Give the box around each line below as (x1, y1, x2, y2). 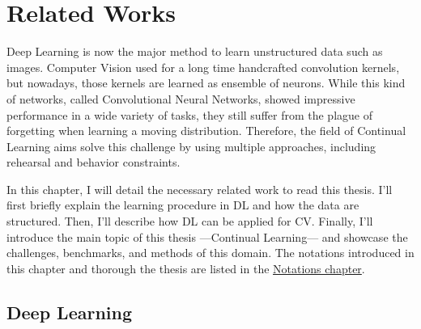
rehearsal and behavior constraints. (6, 154, 181, 171)
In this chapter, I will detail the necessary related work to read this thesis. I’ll (6, 180, 393, 197)
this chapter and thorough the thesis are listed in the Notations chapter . (6, 259, 365, 276)
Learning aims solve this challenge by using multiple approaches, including (6, 137, 376, 154)
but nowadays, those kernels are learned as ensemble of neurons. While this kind (6, 74, 406, 91)
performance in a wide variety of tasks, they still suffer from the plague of (6, 106, 372, 123)
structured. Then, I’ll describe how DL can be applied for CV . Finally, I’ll (6, 213, 373, 230)
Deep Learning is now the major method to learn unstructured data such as (6, 43, 383, 60)
